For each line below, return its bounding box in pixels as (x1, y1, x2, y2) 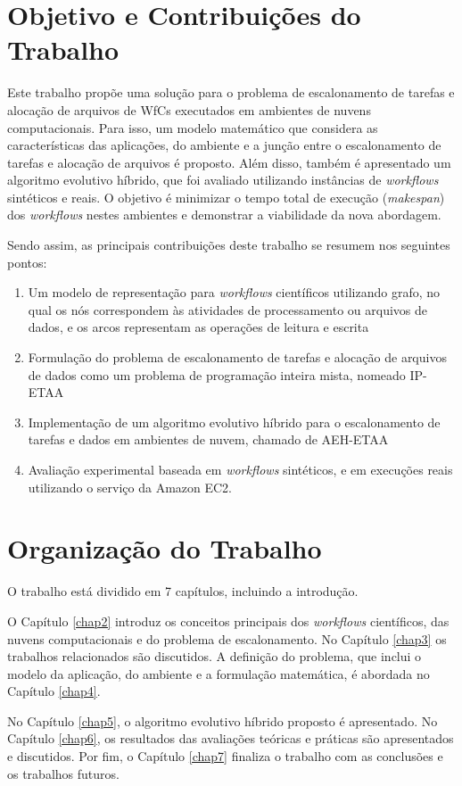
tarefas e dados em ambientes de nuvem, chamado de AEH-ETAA (28, 430, 389, 449)
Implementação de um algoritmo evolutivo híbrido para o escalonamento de (28, 412, 441, 431)
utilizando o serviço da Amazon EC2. (28, 477, 232, 496)
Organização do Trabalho (7, 530, 322, 567)
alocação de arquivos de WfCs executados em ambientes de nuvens (7, 100, 371, 119)
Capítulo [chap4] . (7, 682, 101, 700)
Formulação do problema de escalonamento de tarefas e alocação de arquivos (28, 348, 447, 367)
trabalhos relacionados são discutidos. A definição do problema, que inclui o (7, 647, 422, 666)
